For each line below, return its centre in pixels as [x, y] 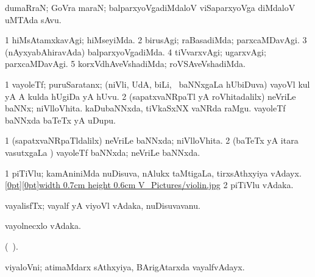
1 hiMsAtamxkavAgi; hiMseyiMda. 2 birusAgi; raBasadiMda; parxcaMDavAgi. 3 [156, 40]
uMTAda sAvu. [33, 19]
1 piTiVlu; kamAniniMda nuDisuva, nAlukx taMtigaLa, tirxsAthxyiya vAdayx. [153, 173]
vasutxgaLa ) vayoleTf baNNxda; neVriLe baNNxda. [103, 152]
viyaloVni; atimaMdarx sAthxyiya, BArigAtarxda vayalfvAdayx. [125, 266]
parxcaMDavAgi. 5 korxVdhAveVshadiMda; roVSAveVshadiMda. [125, 64]
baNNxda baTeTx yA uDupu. [60, 120]
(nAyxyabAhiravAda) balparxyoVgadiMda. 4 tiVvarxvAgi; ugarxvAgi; [136, 51]
